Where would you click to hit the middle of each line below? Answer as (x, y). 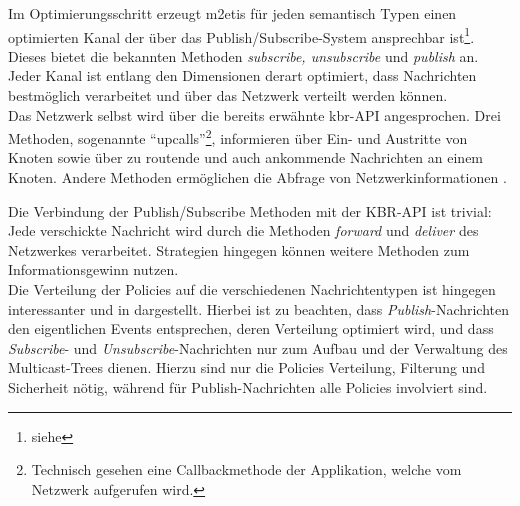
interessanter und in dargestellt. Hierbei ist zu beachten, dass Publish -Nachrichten (259, 308)
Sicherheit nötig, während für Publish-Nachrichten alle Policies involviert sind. (248, 387)
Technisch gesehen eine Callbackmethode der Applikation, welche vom (246, 469)
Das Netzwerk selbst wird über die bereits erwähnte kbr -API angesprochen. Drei (254, 114)
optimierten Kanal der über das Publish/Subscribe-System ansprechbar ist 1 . (241, 35)
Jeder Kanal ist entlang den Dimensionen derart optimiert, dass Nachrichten (242, 75)
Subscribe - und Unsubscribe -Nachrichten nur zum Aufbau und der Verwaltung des (258, 347)
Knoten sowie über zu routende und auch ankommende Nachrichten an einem (246, 157)
